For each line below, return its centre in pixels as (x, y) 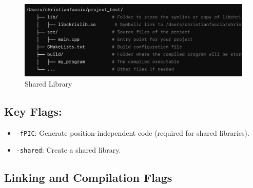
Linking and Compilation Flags (88, 177)
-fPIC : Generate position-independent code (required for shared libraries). (133, 132)
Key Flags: (33, 111)
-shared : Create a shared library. (69, 150)
